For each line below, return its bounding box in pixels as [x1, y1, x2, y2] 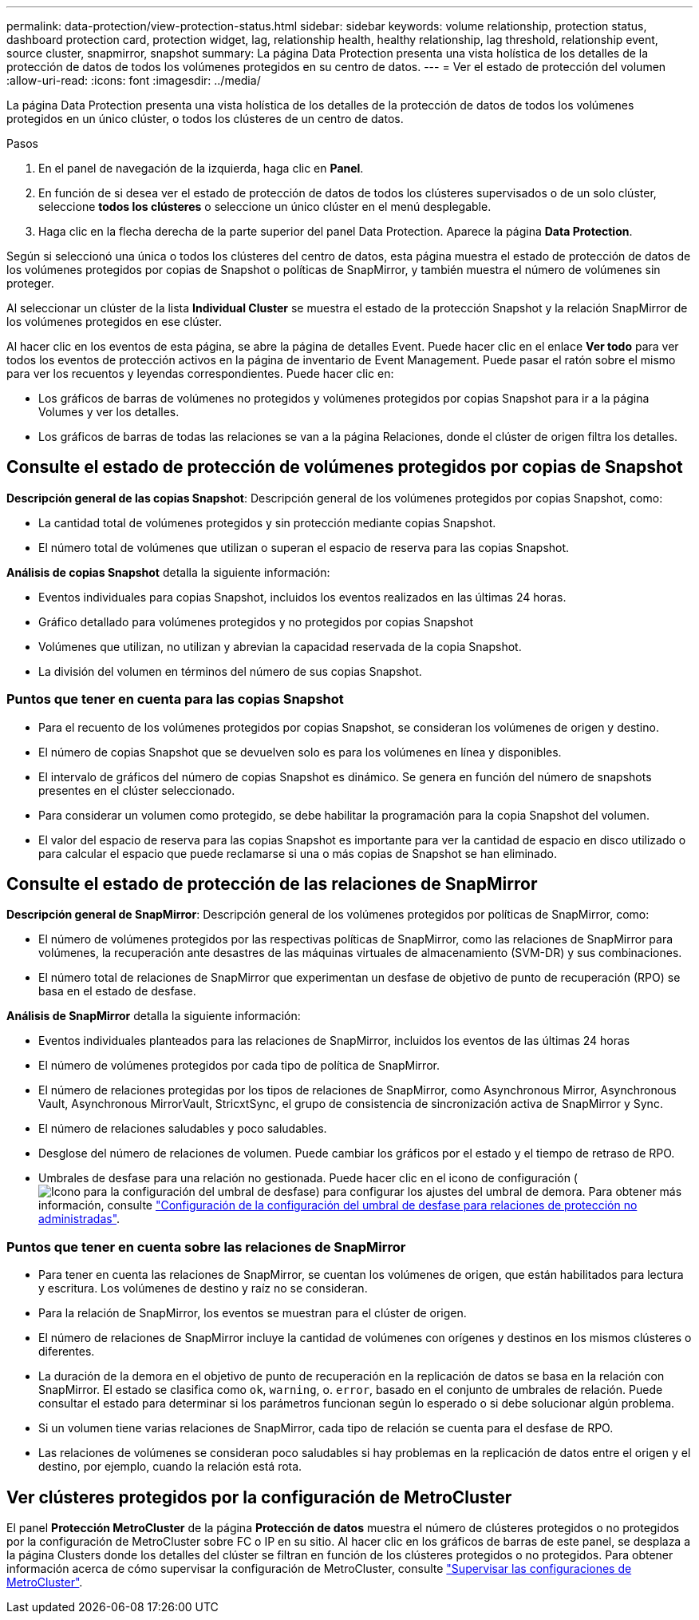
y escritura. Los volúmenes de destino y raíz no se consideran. [38, 1281, 368, 1296]
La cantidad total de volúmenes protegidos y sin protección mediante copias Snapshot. [38, 515, 496, 530]
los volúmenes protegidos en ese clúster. [6, 315, 222, 328]
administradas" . [38, 1212, 120, 1226]
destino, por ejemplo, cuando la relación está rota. [38, 1459, 302, 1474]
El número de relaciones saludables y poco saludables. [38, 1122, 327, 1136]
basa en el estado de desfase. [38, 984, 196, 999]
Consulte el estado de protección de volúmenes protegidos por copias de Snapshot [6, 457, 683, 478]
